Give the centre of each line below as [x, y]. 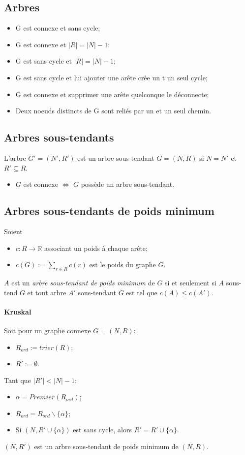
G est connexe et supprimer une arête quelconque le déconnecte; [112, 94]
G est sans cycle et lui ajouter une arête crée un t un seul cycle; [111, 77]
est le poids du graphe [122, 264]
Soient [13, 231]
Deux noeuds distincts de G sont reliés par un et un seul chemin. [113, 111]
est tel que [142, 292]
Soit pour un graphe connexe [47, 330]
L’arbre [15, 157]
